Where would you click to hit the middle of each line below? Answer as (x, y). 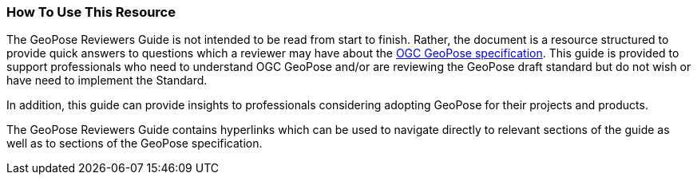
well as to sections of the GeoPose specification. (135, 144)
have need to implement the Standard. (107, 81)
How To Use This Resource (91, 12)
